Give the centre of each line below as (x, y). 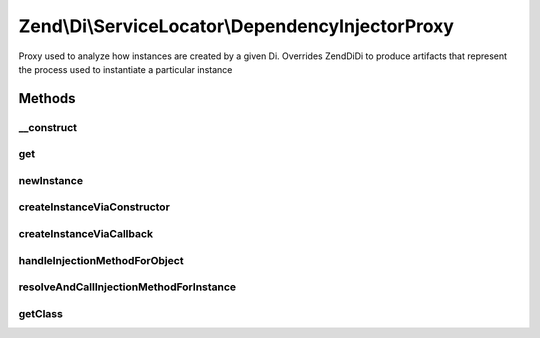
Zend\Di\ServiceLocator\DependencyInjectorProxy (236, 26)
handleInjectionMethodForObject (101, 260)
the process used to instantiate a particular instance (125, 69)
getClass (41, 313)
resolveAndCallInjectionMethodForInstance (127, 287)
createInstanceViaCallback (86, 233)
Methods (47, 98)
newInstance (51, 180)
